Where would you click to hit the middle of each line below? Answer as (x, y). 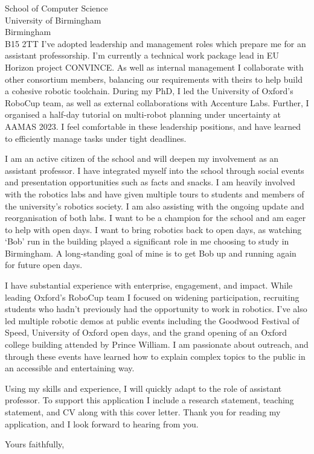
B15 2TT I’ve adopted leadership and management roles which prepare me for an (155, 43)
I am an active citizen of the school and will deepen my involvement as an (142, 158)
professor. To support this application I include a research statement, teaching (149, 400)
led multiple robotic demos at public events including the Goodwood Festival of (152, 320)
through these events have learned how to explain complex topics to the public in (155, 356)
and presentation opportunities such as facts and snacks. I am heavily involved (150, 182)
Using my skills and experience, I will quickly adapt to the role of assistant (143, 388)
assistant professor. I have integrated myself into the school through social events (155, 170)
